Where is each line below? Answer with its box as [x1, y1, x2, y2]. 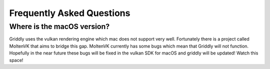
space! [9, 57, 23, 63]
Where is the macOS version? [9, 22, 110, 31]
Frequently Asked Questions [9, 7, 130, 18]
